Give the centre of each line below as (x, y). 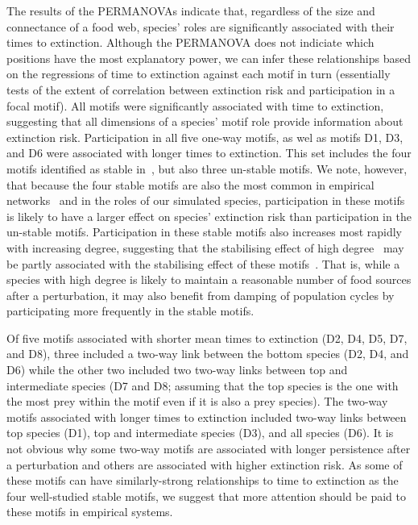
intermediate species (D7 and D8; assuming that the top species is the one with (203, 385)
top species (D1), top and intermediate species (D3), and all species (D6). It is (200, 433)
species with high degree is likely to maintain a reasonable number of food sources (209, 279)
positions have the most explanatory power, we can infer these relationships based (209, 58)
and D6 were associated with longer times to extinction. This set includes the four (209, 153)
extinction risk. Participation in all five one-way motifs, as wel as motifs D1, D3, (205, 137)
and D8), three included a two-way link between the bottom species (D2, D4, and (208, 354)
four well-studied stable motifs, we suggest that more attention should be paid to (206, 496)
